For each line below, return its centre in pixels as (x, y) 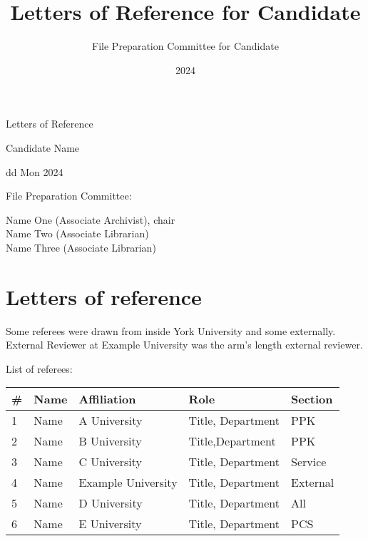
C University (111, 462)
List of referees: (39, 368)
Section (312, 399)
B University (110, 441)
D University (111, 503)
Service (308, 462)
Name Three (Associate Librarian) (81, 247)
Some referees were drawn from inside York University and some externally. (171, 330)
